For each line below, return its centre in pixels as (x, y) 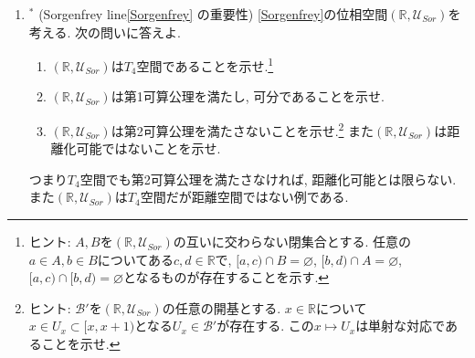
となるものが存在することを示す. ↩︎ (226, 277)
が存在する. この (265, 326)
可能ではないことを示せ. (148, 148)
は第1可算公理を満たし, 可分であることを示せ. (248, 96)
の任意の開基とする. (222, 307)
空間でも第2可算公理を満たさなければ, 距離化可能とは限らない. (268, 179)
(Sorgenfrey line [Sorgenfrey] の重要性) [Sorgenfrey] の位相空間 (213, 14)
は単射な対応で (400, 326)
